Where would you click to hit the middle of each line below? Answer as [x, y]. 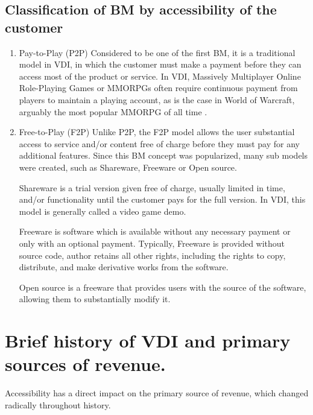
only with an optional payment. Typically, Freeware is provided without [152, 243]
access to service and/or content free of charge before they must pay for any [160, 143]
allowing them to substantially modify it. [95, 299]
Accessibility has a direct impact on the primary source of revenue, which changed [157, 393]
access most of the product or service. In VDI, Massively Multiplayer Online [160, 76]
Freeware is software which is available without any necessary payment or [155, 231]
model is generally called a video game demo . [103, 211]
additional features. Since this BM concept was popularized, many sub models [163, 155]
